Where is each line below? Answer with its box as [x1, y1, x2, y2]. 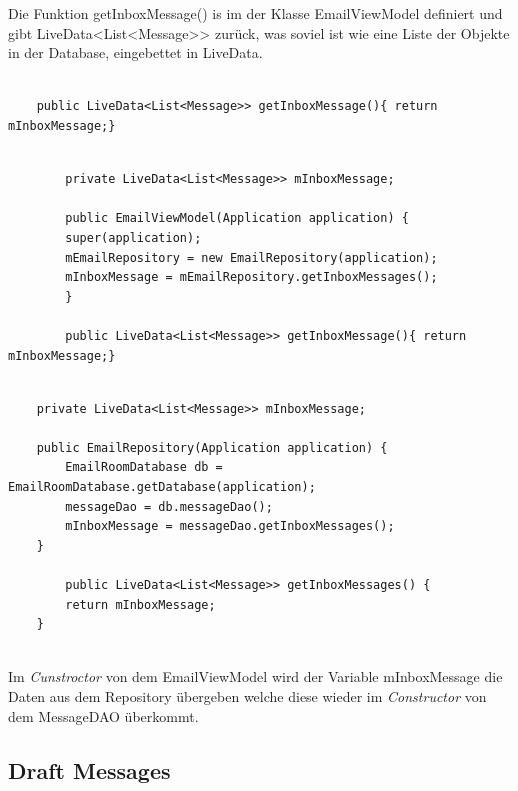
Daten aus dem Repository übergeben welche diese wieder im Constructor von [8, 686, 487, 706]
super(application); [65, 230, 202, 245]
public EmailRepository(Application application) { [36, 440, 388, 455]
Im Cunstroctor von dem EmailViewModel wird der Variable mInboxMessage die [8, 666, 503, 687]
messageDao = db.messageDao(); [65, 499, 273, 514]
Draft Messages [8, 754, 171, 785]
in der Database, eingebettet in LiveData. [8, 42, 263, 63]
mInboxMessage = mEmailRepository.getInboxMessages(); [65, 270, 438, 285]
